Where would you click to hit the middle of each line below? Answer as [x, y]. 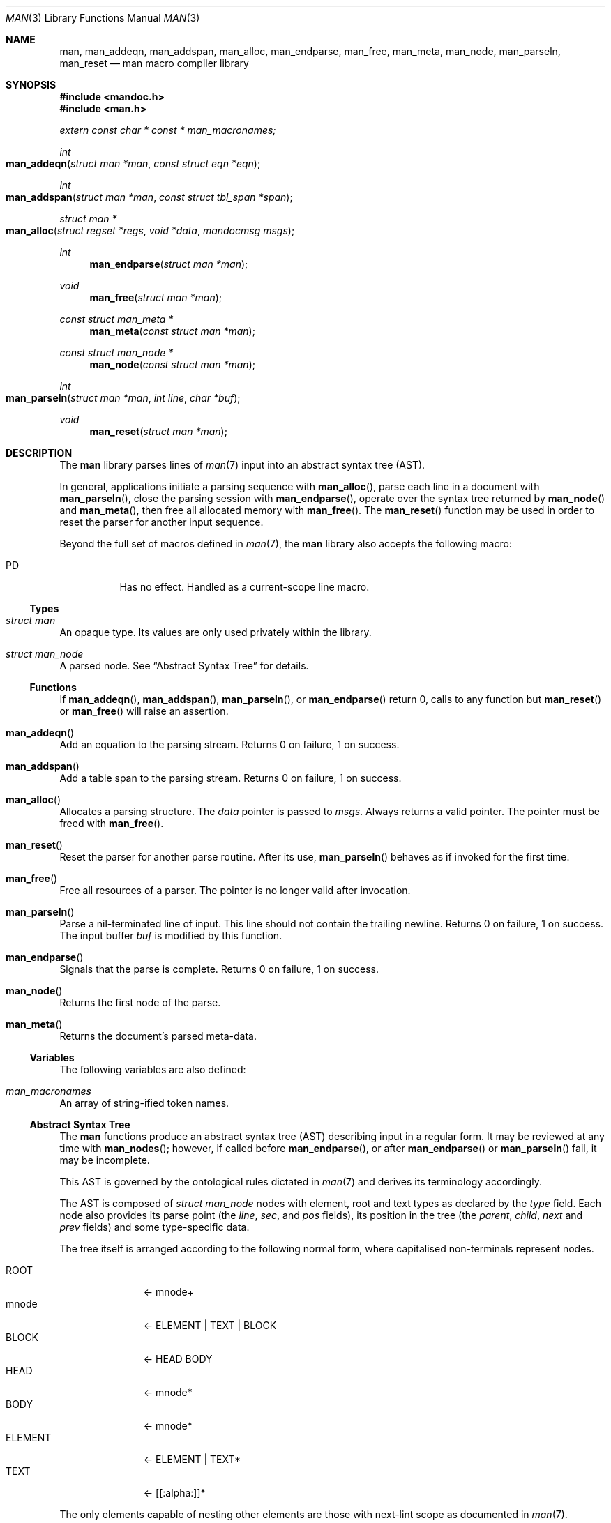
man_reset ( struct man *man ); [158, 431]
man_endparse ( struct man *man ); [169, 264]
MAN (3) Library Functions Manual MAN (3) [103, 18]
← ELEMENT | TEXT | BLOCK [210, 1325]
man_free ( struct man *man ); [156, 297]
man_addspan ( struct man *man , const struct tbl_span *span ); [149, 197]
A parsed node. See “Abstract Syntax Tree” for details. [184, 666]
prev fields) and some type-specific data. [154, 1227]
